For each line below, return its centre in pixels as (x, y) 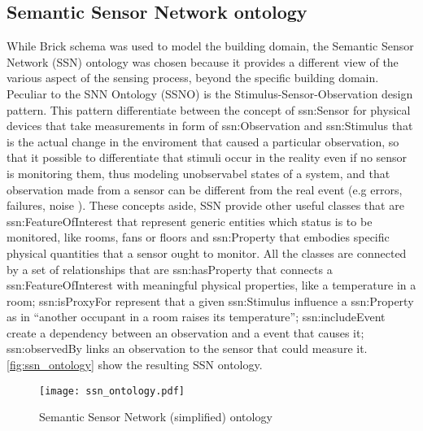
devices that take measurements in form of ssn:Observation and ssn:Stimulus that (210, 126)
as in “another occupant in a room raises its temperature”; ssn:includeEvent (196, 317)
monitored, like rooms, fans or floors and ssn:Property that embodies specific (198, 237)
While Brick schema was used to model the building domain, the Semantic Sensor (210, 46)
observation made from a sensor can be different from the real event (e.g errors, (205, 189)
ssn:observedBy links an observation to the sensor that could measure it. (187, 348)
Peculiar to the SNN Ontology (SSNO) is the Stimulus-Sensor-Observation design (210, 93)
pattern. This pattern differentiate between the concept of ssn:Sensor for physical (209, 109)
